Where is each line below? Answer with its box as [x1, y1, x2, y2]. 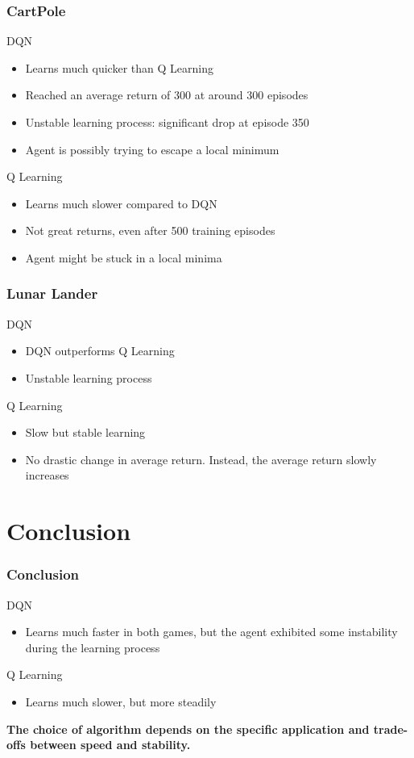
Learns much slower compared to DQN [25, 195, 217, 211]
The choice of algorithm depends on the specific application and [6, 720, 370, 737]
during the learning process [25, 639, 160, 655]
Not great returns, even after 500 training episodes [25, 222, 275, 239]
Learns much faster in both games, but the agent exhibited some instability [25, 623, 398, 640]
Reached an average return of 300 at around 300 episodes [25, 86, 308, 103]
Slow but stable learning [25, 424, 146, 441]
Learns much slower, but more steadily [25, 693, 217, 710]
